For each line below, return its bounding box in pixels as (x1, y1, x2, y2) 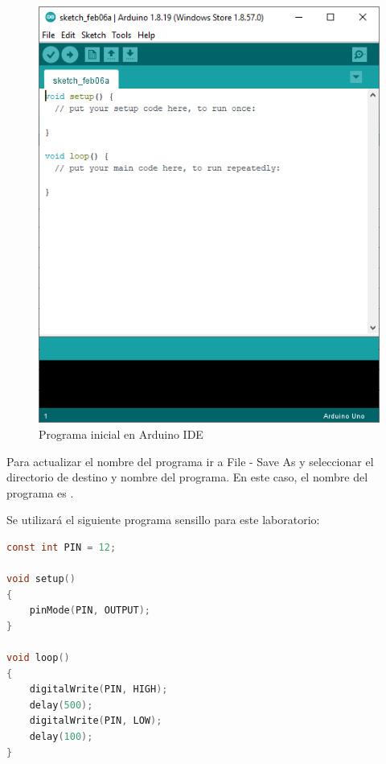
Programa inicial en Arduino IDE (39, 425, 203, 442)
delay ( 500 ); (29, 699, 93, 711)
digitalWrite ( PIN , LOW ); (29, 715, 162, 727)
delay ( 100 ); (29, 731, 93, 743)
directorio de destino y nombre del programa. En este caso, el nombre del (6, 469, 368, 485)
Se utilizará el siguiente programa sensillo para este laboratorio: (6, 511, 320, 528)
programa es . (6, 484, 74, 501)
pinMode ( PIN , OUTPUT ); (29, 605, 151, 617)
